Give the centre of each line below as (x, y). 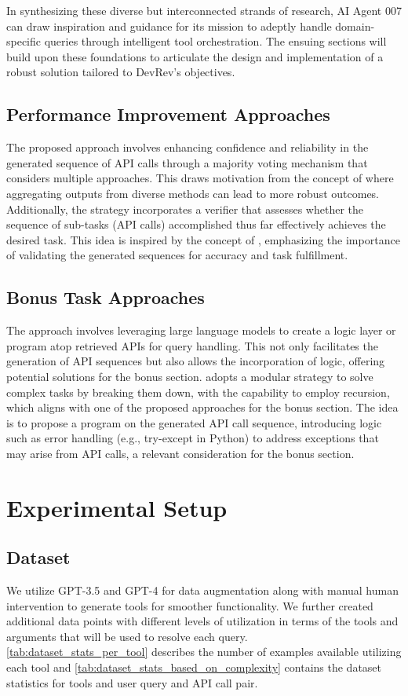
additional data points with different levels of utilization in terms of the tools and (202, 621)
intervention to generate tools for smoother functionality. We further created (190, 605)
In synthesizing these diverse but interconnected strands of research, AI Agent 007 (204, 10)
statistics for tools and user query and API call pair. (132, 682)
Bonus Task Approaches (106, 297)
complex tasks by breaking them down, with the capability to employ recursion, (198, 392)
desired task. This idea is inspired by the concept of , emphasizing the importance (203, 239)
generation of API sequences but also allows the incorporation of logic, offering (196, 361)
